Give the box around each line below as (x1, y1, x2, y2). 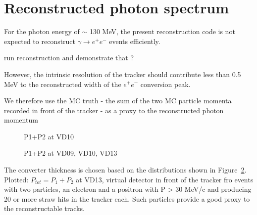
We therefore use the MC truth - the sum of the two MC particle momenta (4, 95, 232, 106)
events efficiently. (109, 36, 160, 46)
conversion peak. (140, 79, 191, 89)
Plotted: (4, 174, 29, 184)
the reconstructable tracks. (4, 203, 85, 214)
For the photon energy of (4, 26, 80, 37)
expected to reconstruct (4, 36, 76, 46)
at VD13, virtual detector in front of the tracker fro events (76, 174, 254, 184)
